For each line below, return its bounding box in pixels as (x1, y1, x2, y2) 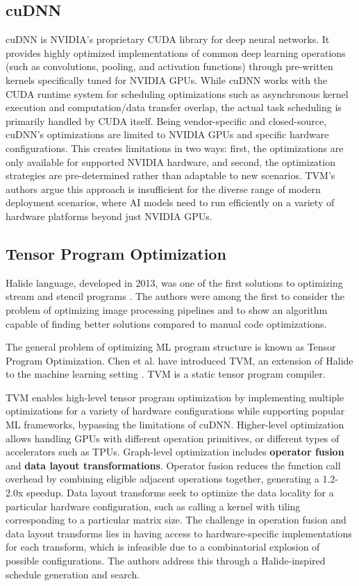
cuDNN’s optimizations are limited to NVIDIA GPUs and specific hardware (6, 127, 329, 142)
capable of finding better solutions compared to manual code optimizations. (6, 316, 327, 330)
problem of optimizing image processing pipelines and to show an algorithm (6, 302, 328, 317)
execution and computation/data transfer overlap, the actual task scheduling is (6, 100, 342, 115)
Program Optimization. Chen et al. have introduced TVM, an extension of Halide (6, 353, 353, 367)
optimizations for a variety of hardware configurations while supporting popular (6, 403, 345, 418)
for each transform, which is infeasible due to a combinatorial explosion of (6, 539, 320, 554)
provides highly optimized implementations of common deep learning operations (6, 45, 346, 60)
